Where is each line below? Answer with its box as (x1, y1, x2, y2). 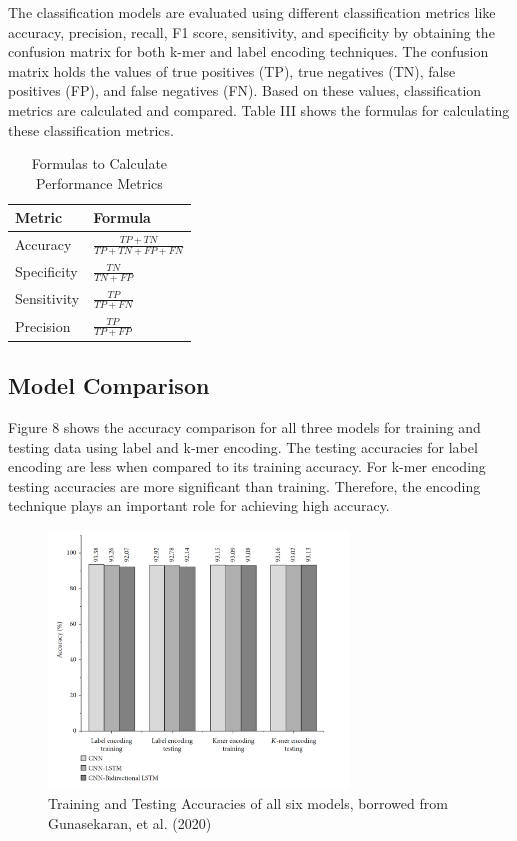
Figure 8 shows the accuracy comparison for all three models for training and (8, 416, 481, 437)
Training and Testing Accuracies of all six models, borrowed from (48, 793, 448, 814)
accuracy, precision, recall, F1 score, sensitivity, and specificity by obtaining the (8, 21, 495, 42)
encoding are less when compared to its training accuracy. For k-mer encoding (8, 456, 486, 477)
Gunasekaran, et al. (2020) (48, 812, 212, 833)
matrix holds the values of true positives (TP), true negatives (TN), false (8, 60, 456, 81)
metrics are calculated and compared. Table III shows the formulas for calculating (8, 99, 510, 120)
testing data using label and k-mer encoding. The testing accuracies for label (8, 436, 478, 457)
